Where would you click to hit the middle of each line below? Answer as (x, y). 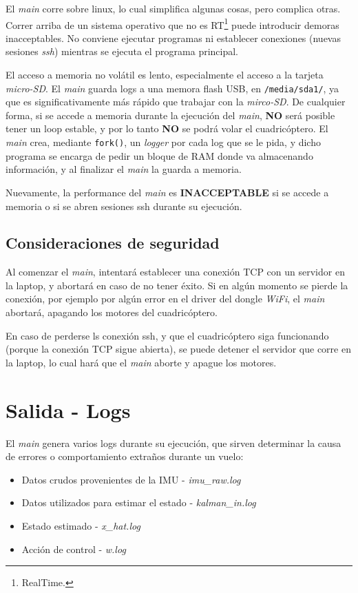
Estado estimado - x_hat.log (81, 525)
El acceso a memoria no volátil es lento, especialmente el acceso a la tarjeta (165, 75)
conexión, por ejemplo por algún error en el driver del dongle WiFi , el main (165, 299)
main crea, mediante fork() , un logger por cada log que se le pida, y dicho (163, 142)
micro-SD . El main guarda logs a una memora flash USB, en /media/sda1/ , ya (172, 88)
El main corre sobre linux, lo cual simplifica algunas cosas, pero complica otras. (173, 8)
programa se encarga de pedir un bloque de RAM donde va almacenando (159, 155)
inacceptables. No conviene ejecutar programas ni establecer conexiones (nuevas (173, 38)
